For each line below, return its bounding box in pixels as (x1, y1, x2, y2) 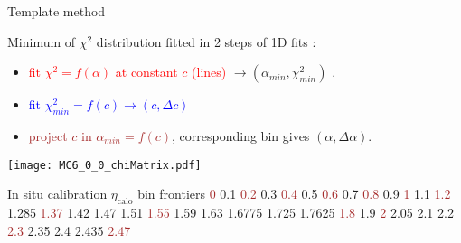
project (28, 126, 68, 145)
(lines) (192, 62, 227, 81)
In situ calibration (7, 184, 108, 203)
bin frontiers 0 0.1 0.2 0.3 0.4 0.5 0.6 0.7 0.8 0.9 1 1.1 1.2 (137, 184, 451, 203)
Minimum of (7, 32, 76, 51)
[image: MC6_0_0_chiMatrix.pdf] (7, 158, 202, 172)
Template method (7, 2, 106, 20)
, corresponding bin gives (172, 126, 310, 145)
